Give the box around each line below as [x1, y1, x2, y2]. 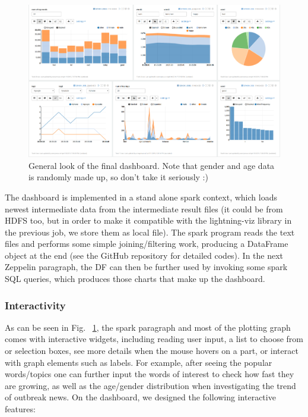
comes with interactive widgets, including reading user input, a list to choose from [5, 333, 303, 345]
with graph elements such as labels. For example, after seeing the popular [5, 356, 272, 368]
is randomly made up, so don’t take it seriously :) [28, 171, 208, 183]
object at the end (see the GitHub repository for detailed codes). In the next [5, 249, 284, 261]
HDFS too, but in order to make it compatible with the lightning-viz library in [5, 214, 292, 227]
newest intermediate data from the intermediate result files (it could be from [5, 202, 283, 215]
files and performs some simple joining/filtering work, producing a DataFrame [5, 237, 288, 250]
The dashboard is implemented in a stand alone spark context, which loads [5, 190, 277, 203]
